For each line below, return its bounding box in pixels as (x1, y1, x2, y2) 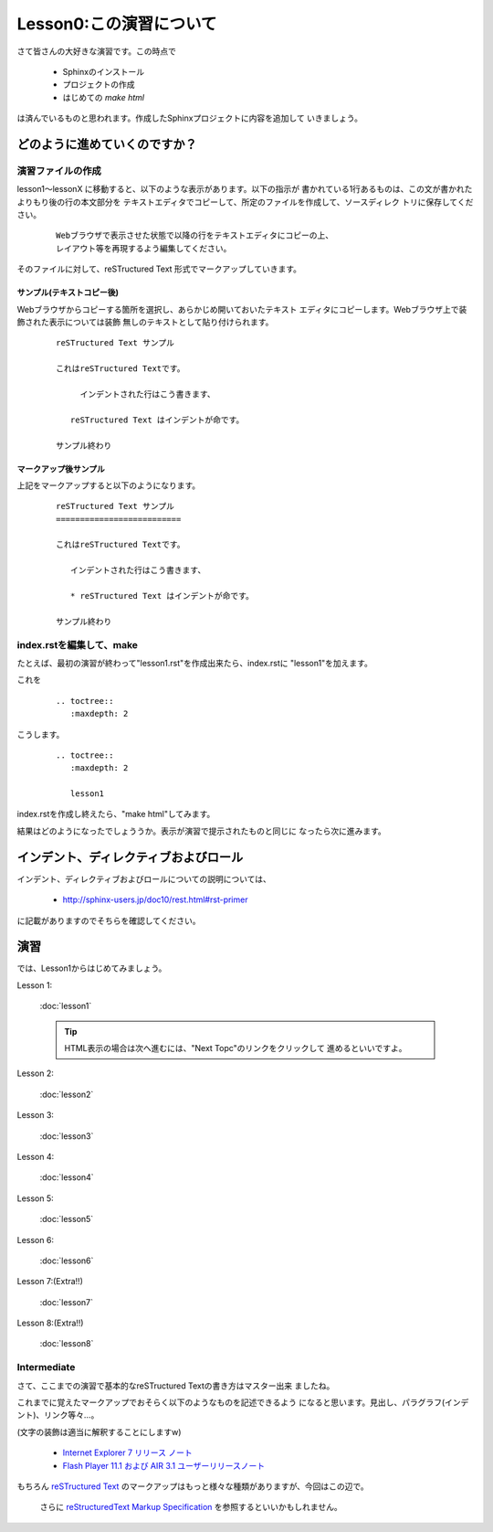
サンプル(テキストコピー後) (16, 287, 119, 298)
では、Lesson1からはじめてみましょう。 (16, 963, 167, 973)
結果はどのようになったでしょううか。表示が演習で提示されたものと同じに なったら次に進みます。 (16, 825, 387, 836)
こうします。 (16, 729, 65, 739)
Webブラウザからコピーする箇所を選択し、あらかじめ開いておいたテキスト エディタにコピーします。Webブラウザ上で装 (16, 303, 467, 314)
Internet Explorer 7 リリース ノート (62, 1447, 193, 1458)
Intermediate (16, 1361, 76, 1374)
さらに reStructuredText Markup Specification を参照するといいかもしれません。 (39, 1502, 342, 1513)
